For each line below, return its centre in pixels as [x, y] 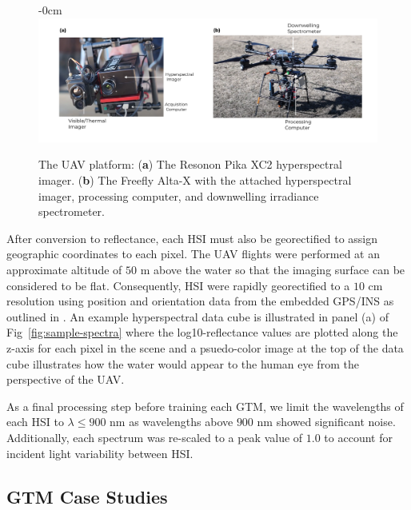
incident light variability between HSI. [100, 453]
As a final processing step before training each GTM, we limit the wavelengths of [205, 406]
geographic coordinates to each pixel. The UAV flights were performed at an [193, 254]
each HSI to [35, 422]
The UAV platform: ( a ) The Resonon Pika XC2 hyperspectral [190, 164]
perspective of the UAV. [66, 379]
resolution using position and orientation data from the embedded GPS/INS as [200, 301]
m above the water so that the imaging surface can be [273, 270]
